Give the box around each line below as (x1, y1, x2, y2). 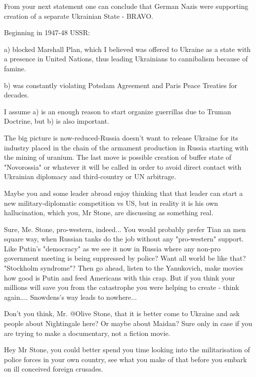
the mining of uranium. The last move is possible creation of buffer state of (4, 152, 232, 162)
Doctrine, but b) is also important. (4, 116, 109, 126)
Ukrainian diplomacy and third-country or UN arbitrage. (4, 171, 176, 182)
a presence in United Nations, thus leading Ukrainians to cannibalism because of (4, 53, 248, 64)
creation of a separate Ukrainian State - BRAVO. (4, 10, 153, 21)
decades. (4, 90, 29, 100)
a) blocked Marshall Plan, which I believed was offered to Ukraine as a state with (4, 44, 251, 54)
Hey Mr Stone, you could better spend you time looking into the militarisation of (4, 344, 250, 355)
